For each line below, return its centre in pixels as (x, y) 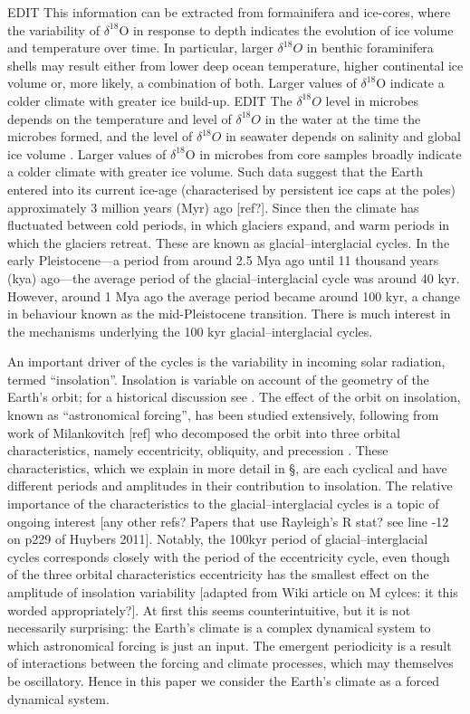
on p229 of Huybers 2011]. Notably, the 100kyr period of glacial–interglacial (218, 539)
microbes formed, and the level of (100, 136)
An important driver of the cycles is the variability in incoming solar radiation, (226, 362)
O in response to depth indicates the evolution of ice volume (286, 29)
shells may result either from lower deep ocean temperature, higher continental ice (235, 65)
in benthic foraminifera (370, 48)
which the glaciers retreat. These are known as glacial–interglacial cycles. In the (229, 242)
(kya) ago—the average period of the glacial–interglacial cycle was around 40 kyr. (234, 277)
